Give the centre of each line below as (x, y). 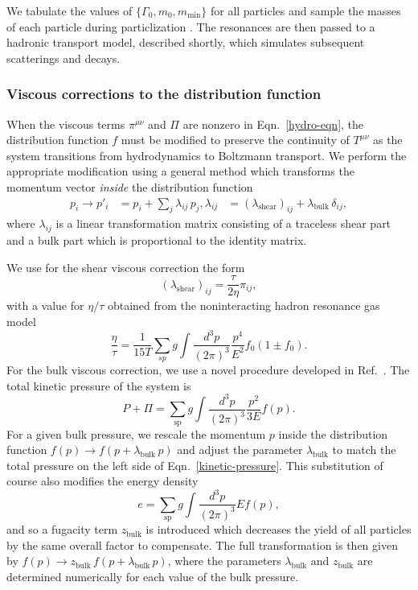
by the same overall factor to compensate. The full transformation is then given (202, 545)
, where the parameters (224, 561)
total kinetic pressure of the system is (99, 385)
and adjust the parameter (240, 450)
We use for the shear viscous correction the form (126, 267)
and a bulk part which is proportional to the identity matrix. (157, 240)
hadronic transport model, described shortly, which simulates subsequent (186, 42)
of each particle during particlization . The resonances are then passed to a (191, 26)
